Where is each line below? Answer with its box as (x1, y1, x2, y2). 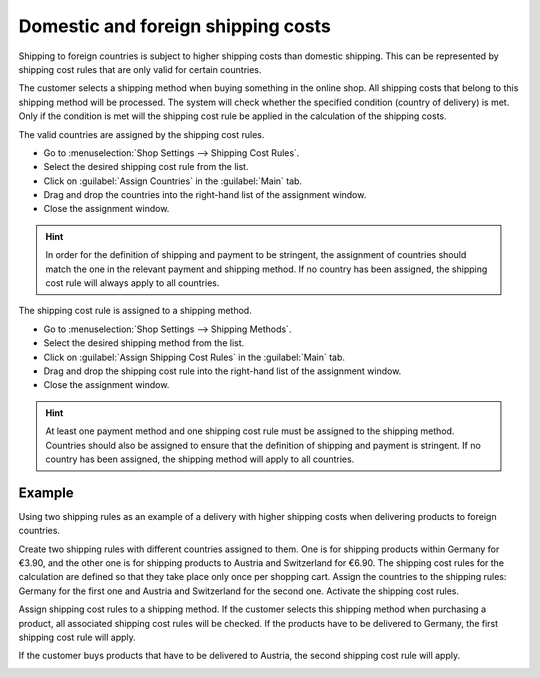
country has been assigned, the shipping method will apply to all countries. (45, 453, 355, 465)
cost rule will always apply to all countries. (45, 277, 220, 289)
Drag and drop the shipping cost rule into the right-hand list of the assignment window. (43, 365, 402, 377)
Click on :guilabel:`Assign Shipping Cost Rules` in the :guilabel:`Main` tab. (43, 351, 345, 363)
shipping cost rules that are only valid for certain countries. (18, 63, 262, 75)
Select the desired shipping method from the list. (43, 337, 245, 349)
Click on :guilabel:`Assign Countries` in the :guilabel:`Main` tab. (43, 175, 303, 187)
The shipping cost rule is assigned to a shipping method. (18, 305, 252, 317)
